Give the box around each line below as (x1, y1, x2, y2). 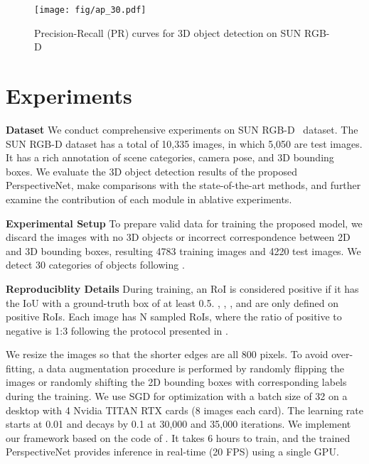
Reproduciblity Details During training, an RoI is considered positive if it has (6, 281, 359, 296)
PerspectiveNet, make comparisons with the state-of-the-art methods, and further (6, 178, 361, 193)
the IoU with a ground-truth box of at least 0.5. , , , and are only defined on (6, 295, 339, 310)
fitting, (6, 360, 36, 375)
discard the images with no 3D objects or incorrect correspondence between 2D (6, 230, 351, 244)
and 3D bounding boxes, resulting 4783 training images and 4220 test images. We (6, 243, 361, 258)
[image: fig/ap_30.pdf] (34, 5, 146, 15)
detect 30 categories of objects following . (6, 257, 185, 272)
